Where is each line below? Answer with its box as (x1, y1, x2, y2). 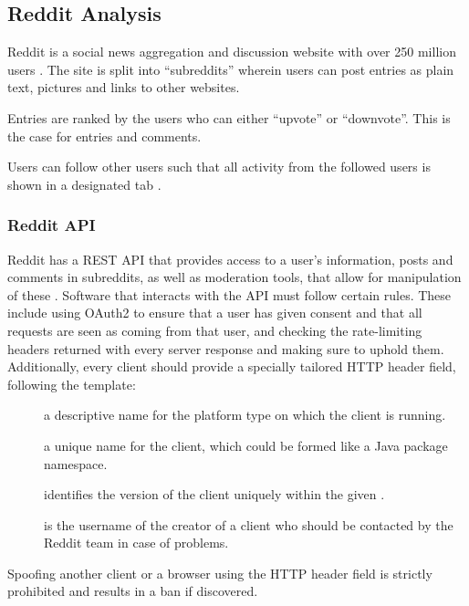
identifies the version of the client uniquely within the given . (44, 485, 385, 504)
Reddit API (7, 214, 96, 236)
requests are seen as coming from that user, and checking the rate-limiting (7, 320, 422, 340)
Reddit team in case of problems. (44, 533, 229, 552)
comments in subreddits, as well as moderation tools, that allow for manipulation (7, 267, 462, 287)
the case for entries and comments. (7, 126, 202, 145)
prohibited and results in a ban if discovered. (7, 581, 258, 601)
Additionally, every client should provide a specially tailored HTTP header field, (7, 357, 456, 376)
